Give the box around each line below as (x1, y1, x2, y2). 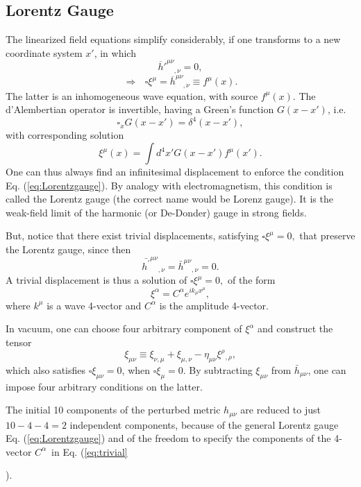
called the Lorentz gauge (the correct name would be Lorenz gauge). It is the (6, 191, 333, 206)
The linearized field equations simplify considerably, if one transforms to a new (6, 32, 341, 46)
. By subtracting (183, 362, 253, 377)
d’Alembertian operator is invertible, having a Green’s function (6, 102, 274, 117)
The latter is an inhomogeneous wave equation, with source (6, 88, 258, 103)
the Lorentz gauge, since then (6, 241, 131, 256)
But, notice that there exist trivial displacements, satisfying (6, 228, 259, 243)
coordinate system (6, 45, 83, 60)
